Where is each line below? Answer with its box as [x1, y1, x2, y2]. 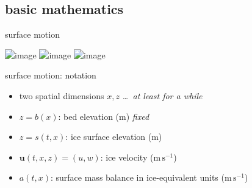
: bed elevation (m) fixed [58, 110, 149, 122]
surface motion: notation [5, 69, 96, 82]
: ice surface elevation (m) [65, 130, 162, 143]
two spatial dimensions [19, 89, 104, 102]
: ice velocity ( [100, 150, 154, 163]
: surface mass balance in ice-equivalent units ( [50, 171, 225, 184]
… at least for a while [122, 89, 203, 102]
